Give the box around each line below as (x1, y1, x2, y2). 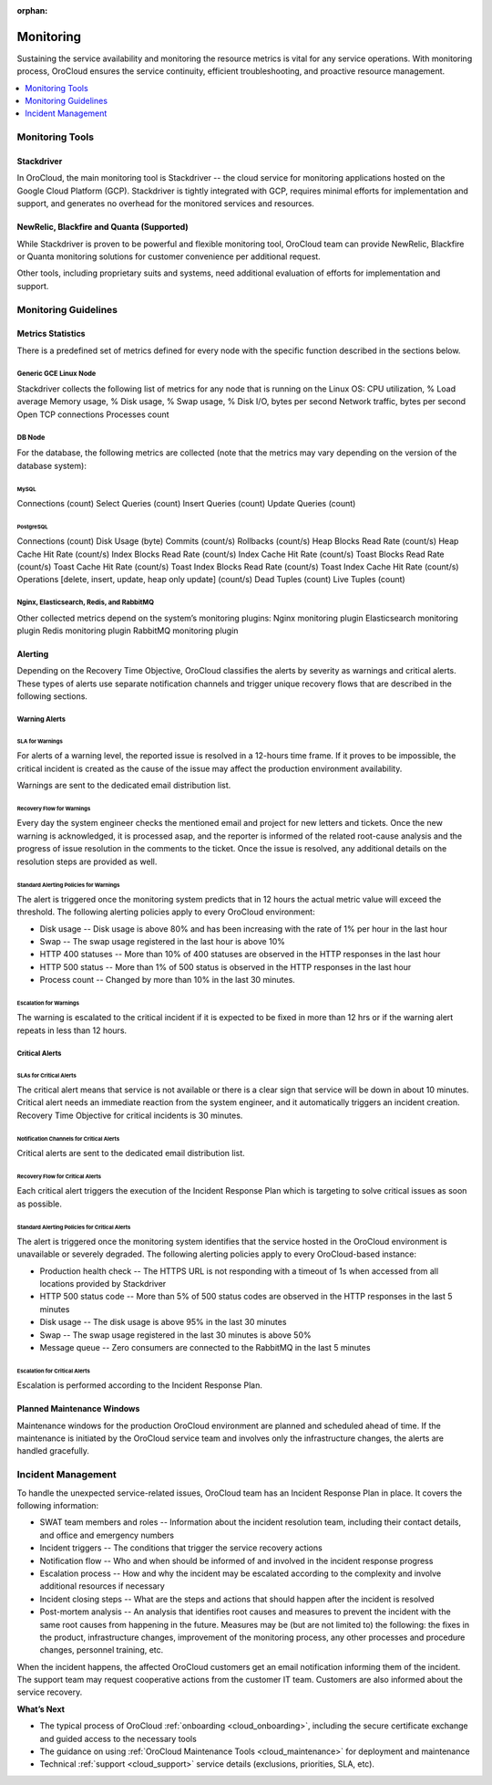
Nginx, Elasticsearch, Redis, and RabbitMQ (16, 598, 155, 607)
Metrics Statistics (16, 329, 86, 339)
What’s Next (16, 1703, 66, 1715)
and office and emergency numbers (39, 1529, 175, 1540)
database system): (16, 460, 87, 471)
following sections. (16, 691, 88, 702)
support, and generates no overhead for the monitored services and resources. (16, 198, 314, 209)
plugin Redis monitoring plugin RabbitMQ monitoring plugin (16, 625, 239, 636)
